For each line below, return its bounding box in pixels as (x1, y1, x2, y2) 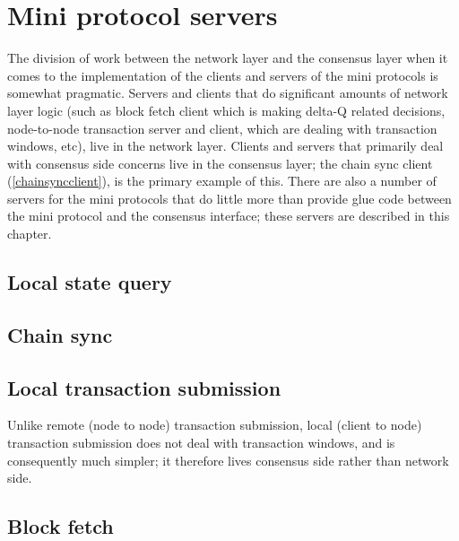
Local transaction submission (7, 373, 281, 401)
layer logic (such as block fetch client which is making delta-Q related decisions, (7, 100, 446, 119)
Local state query (7, 268, 172, 296)
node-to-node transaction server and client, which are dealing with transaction (7, 118, 437, 137)
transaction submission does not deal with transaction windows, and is (7, 433, 395, 452)
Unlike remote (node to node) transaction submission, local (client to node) (7, 415, 422, 434)
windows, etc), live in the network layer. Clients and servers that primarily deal (7, 136, 444, 155)
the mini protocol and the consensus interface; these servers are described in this (7, 206, 450, 225)
